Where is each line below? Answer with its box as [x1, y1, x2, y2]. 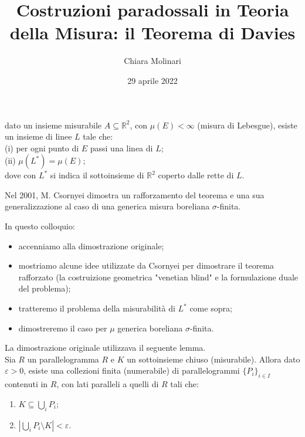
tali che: [170, 378, 199, 390]
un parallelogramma [27, 353, 99, 365]
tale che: [83, 130, 113, 143]
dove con [5, 169, 36, 181]
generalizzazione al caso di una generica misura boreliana [5, 200, 210, 212]
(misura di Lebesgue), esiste [197, 118, 297, 131]
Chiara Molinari [124, 55, 181, 67]
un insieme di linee [5, 130, 72, 143]
